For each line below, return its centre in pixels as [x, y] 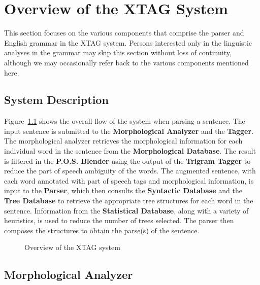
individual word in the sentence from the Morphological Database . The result [130, 151]
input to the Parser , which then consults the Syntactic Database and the [123, 190]
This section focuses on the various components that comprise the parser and [124, 33]
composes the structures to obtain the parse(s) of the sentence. [102, 230]
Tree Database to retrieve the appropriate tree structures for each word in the [129, 201]
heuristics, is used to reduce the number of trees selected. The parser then [119, 220]
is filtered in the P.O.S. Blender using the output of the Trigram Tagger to [127, 161]
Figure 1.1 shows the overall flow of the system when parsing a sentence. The [125, 121]
